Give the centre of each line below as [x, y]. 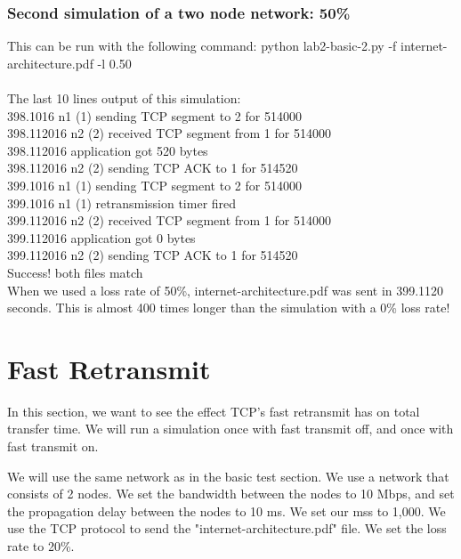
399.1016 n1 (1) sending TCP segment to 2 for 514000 [154, 185]
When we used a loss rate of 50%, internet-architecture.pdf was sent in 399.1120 [226, 290]
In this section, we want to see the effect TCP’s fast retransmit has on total [214, 411]
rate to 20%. [41, 546]
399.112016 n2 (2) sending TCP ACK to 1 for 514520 [153, 255]
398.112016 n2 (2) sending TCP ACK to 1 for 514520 [153, 168]
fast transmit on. [53, 446]
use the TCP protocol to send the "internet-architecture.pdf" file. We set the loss [227, 528]
